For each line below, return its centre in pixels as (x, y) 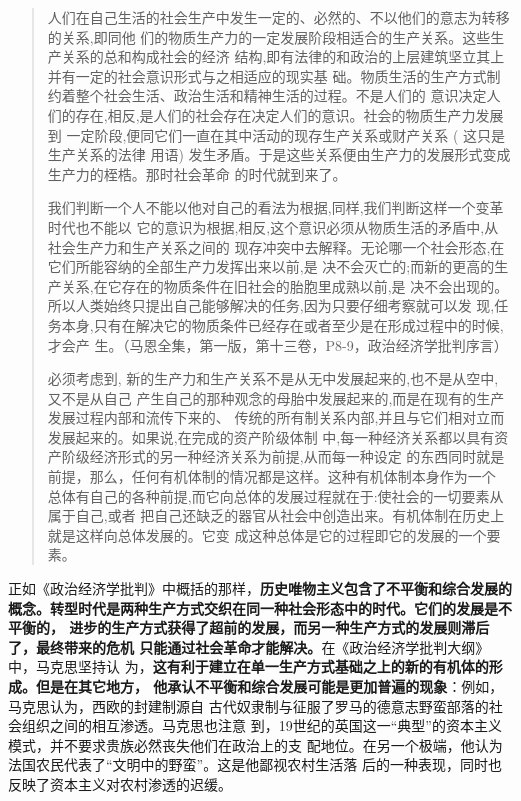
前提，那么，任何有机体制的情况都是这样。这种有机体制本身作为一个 (271, 476)
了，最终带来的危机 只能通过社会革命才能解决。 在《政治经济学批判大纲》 (249, 646)
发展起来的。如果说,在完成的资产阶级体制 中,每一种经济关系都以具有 (271, 436)
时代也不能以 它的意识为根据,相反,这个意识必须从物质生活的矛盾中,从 (273, 226)
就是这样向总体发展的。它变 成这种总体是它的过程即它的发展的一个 (267, 534)
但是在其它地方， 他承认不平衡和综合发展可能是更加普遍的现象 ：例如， (269, 686)
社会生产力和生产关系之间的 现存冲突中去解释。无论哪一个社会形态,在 (276, 246)
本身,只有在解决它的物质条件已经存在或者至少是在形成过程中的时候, (282, 324)
